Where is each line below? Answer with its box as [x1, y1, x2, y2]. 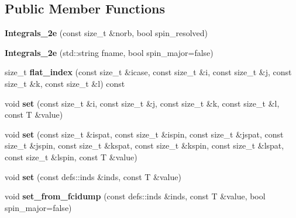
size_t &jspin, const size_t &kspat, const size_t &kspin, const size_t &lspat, [5, 139, 284, 152]
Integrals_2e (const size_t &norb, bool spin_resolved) [5, 27, 208, 39]
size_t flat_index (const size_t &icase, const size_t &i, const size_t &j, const [5, 66, 292, 78]
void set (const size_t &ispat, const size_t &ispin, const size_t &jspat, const [5, 128, 284, 140]
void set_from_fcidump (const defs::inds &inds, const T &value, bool [5, 190, 266, 202]
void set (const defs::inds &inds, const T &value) [5, 170, 181, 182]
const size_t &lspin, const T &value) [5, 150, 137, 163]
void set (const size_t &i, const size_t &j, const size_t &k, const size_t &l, [5, 97, 280, 109]
